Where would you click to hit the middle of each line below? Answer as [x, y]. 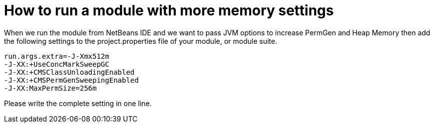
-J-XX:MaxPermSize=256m [50, 88]
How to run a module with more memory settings [169, 10]
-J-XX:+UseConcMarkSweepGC [57, 64]
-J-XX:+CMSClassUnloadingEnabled [69, 72]
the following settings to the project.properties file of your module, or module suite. [141, 41]
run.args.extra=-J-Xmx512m [57, 56]
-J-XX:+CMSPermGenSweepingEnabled [71, 80]
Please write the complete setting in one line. [78, 103]
